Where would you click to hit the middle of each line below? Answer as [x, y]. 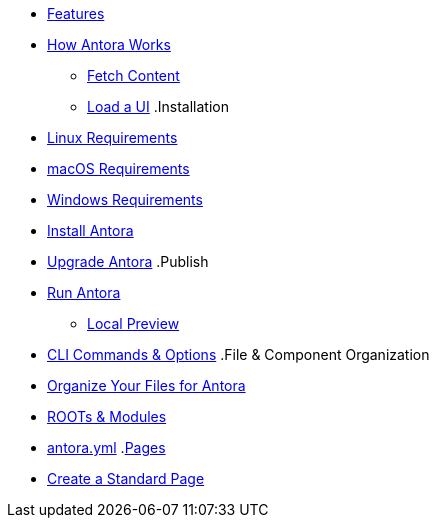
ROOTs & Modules [107, 416]
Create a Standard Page [126, 478]
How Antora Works [109, 44]
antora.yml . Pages [106, 447]
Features [76, 13]
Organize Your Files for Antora [146, 385]
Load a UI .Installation [158, 106]
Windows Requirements [125, 199]
